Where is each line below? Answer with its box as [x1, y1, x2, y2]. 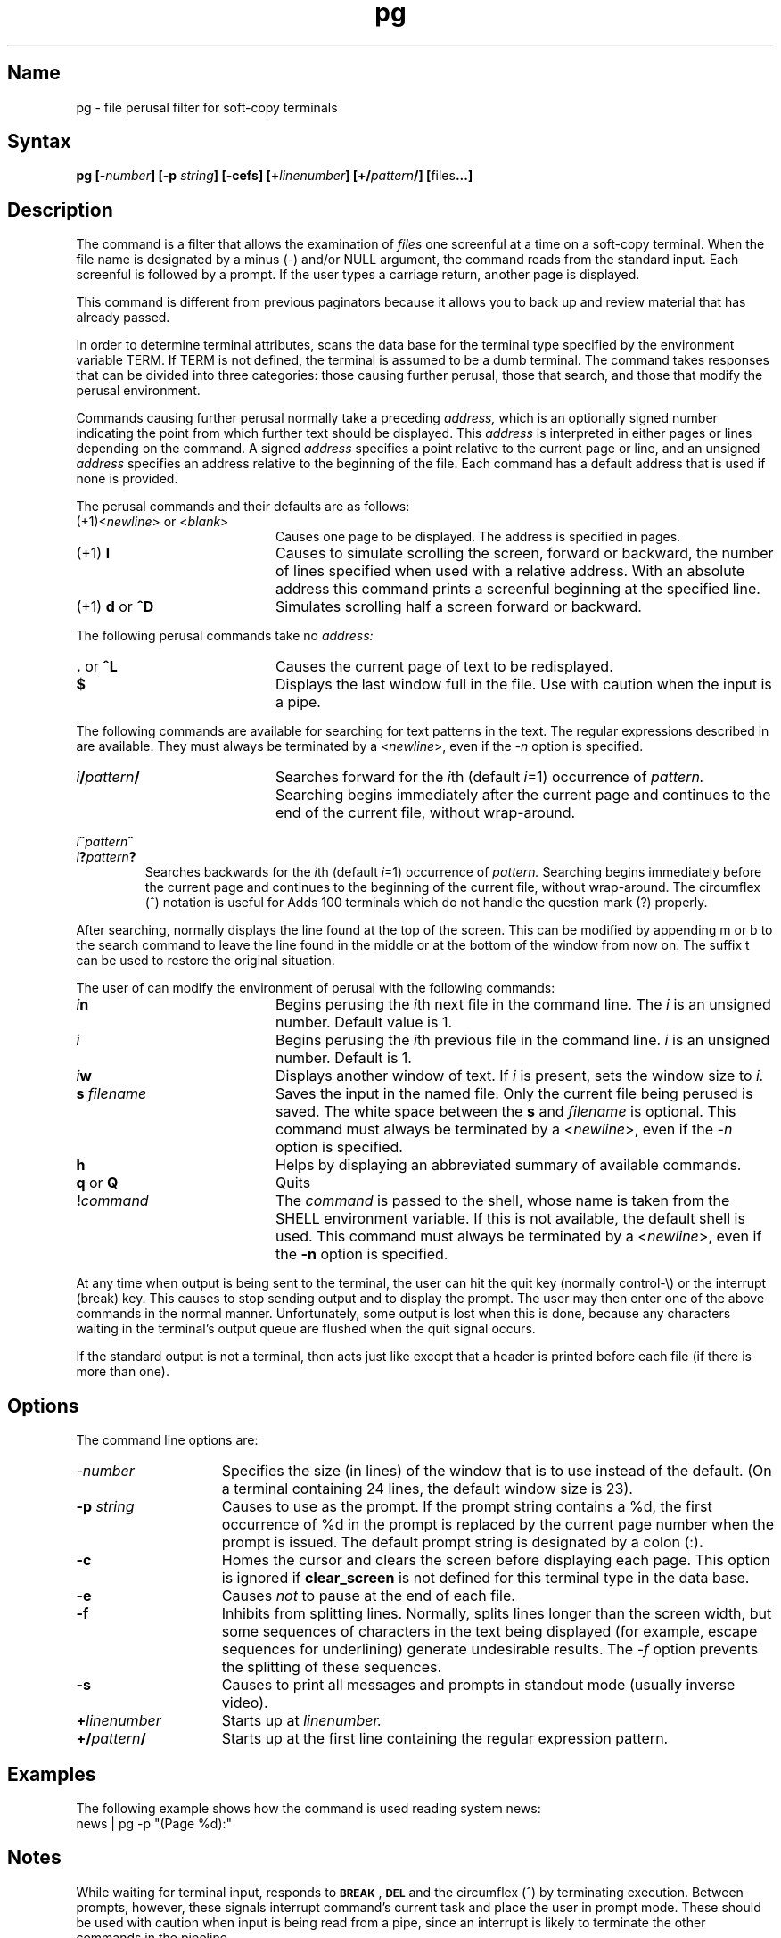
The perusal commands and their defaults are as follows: [76, 499, 410, 515]
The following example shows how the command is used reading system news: [76, 1800, 541, 1816]
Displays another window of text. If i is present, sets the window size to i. [275, 1067, 764, 1085]
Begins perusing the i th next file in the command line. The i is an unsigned [275, 995, 771, 1014]
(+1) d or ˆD [76, 598, 154, 616]
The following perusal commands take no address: [76, 628, 374, 644]
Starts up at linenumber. [221, 1711, 382, 1730]
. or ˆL [76, 657, 118, 676]
